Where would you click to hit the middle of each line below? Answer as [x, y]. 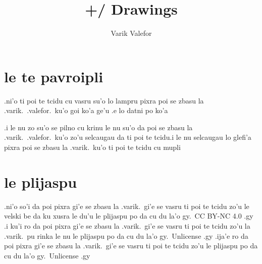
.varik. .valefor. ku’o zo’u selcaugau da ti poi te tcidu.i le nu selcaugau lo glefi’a [128, 137]
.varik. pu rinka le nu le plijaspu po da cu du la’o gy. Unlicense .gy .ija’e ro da [126, 235]
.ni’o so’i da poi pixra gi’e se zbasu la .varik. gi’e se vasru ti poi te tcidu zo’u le [127, 206]
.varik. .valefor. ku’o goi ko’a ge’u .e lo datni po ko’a [86, 110]
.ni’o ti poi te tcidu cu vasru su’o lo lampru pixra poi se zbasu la [104, 100]
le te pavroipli [54, 76]
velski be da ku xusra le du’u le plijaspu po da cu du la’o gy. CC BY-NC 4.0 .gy [129, 216]
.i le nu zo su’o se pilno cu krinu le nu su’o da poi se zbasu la [98, 127]
